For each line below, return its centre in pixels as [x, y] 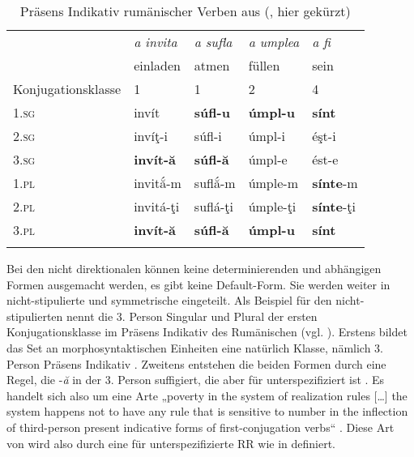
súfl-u [212, 112]
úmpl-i [267, 136]
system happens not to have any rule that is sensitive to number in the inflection [207, 411]
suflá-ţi [213, 206]
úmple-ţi [272, 206]
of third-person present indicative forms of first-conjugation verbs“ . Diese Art [201, 427]
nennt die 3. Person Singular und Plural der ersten [192, 316]
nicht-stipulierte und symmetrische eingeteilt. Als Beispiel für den [169, 300]
